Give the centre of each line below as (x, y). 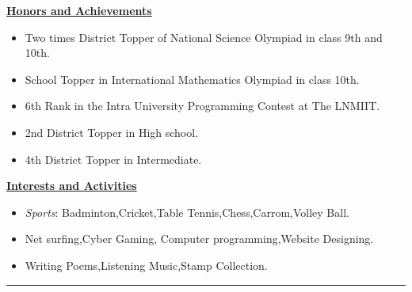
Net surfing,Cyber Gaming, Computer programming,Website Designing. (199, 239)
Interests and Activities (72, 186)
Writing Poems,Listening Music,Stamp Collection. (146, 265)
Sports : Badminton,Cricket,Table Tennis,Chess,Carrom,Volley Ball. (187, 212)
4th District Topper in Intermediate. (113, 159)
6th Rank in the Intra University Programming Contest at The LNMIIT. (202, 106)
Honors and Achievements (79, 10)
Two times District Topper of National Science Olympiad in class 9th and (204, 37)
